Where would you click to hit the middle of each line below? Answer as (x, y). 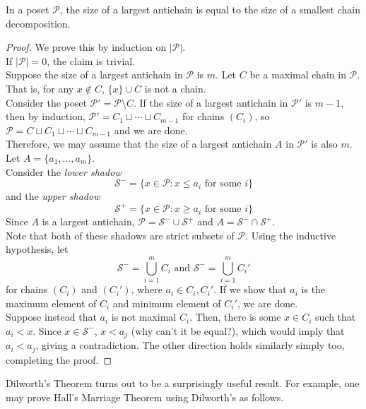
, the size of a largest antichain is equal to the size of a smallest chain (210, 9)
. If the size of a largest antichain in (211, 102)
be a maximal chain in (298, 75)
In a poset (28, 9)
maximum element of (51, 303)
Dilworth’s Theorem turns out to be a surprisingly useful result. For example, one (183, 383)
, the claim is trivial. (91, 60)
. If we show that (250, 289)
